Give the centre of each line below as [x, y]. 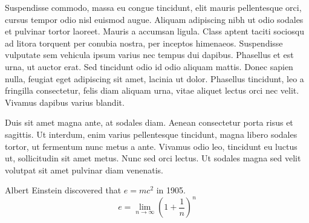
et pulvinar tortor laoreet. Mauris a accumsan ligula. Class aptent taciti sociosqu [154, 31]
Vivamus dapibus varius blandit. [65, 102]
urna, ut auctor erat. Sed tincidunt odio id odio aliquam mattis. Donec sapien [149, 66]
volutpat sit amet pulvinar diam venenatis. [84, 170]
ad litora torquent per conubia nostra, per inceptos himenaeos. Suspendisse [144, 43]
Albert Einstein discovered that [63, 190]
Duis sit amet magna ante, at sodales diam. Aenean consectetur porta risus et [149, 122]
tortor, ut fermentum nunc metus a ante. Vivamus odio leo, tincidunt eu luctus [151, 146]
